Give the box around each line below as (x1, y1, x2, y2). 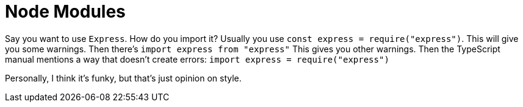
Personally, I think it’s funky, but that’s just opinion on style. (5, 72, 242, 83)
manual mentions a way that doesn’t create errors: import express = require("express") (5, 53, 389, 64)
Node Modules (5, 1, 126, 22)
